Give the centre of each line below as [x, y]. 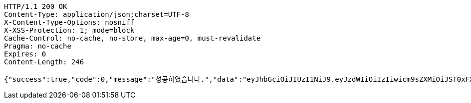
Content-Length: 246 [44, 62]
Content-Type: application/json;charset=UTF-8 [97, 14]
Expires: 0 [25, 54]
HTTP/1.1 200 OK [36, 6]
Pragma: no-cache [38, 46]
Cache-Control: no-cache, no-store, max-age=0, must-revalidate [132, 38]
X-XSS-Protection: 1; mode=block [69, 30]
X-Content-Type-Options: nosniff [69, 22]
